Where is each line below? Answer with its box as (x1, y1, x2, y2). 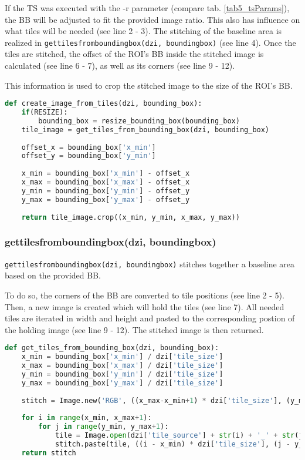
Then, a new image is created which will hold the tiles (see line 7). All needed (5, 300, 284, 313)
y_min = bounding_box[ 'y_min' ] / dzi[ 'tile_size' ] (21, 370, 223, 378)
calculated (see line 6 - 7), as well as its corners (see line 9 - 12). (5, 59, 235, 72)
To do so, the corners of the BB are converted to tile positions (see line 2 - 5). (5, 288, 284, 301)
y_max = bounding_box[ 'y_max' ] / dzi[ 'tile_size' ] (21, 378, 223, 387)
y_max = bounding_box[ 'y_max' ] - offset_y (21, 195, 190, 204)
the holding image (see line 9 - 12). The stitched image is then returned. (5, 323, 264, 335)
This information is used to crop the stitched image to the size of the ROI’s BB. (5, 79, 293, 91)
